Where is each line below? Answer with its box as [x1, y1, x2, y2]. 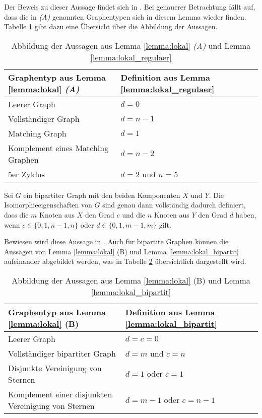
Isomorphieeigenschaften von [4, 199, 92, 210]
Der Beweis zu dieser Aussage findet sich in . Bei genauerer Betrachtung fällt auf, [4, 2, 255, 12]
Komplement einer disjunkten [8, 388, 112, 400]
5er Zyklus [8, 168, 45, 180]
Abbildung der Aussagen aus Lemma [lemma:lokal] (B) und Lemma [12, 274, 250, 286]
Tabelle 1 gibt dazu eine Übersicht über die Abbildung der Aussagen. [4, 21, 218, 32]
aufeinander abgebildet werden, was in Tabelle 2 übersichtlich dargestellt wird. [4, 256, 246, 266]
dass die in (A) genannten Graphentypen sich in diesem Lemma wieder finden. [4, 11, 246, 22]
